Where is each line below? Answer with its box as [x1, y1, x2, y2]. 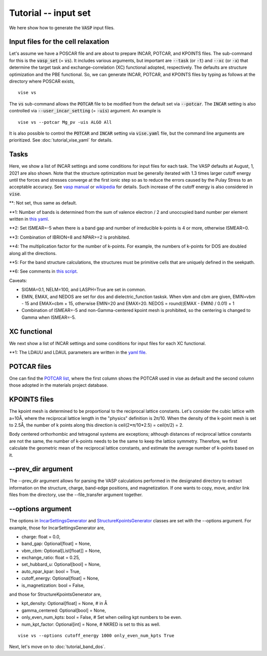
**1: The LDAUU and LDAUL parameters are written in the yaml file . [9, 349, 147, 355]
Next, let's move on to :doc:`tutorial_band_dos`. [9, 644, 106, 650]
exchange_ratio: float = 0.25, [21, 555, 80, 560]
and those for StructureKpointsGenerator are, [9, 592, 102, 598]
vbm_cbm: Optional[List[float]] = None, [21, 548, 101, 554]
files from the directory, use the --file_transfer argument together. [9, 492, 143, 498]
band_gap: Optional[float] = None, [21, 541, 91, 547]
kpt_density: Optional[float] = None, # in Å [21, 601, 108, 606]
